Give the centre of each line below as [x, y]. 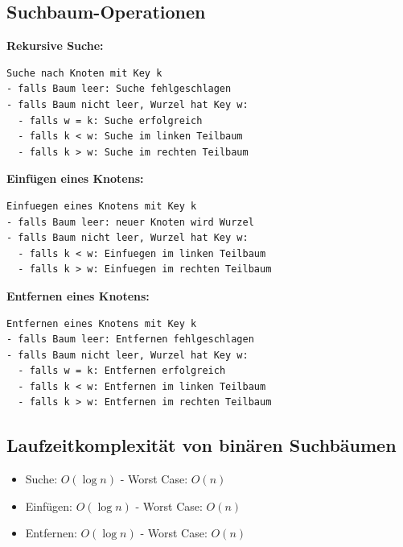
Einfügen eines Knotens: [75, 178]
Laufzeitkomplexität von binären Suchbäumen [201, 445]
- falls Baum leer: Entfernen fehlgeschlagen [130, 340]
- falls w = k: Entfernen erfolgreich [122, 371]
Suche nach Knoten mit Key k [84, 73]
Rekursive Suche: [55, 46]
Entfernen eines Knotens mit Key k [102, 323]
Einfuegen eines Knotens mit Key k [102, 206]
